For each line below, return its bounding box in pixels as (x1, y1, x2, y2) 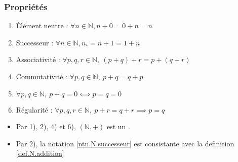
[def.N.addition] (16, 148, 64, 158)
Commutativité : (16, 71, 67, 81)
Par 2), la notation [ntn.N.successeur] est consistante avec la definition (16, 138, 234, 148)
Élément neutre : (16, 20, 68, 31)
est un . (106, 121, 130, 132)
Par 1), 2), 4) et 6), (16, 121, 76, 132)
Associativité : (16, 54, 60, 65)
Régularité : (16, 104, 53, 115)
